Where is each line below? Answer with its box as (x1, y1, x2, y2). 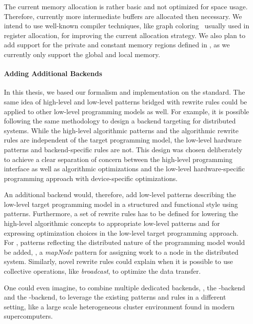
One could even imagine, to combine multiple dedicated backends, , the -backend (4, 282, 245, 292)
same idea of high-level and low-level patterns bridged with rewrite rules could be (4, 96, 247, 106)
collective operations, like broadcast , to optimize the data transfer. (4, 266, 201, 276)
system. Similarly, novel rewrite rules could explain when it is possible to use (4, 256, 233, 266)
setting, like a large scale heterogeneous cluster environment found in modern (4, 301, 234, 311)
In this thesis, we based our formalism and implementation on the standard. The (4, 87, 245, 97)
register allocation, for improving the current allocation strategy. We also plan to (4, 30, 246, 40)
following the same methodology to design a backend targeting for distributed (4, 116, 236, 126)
